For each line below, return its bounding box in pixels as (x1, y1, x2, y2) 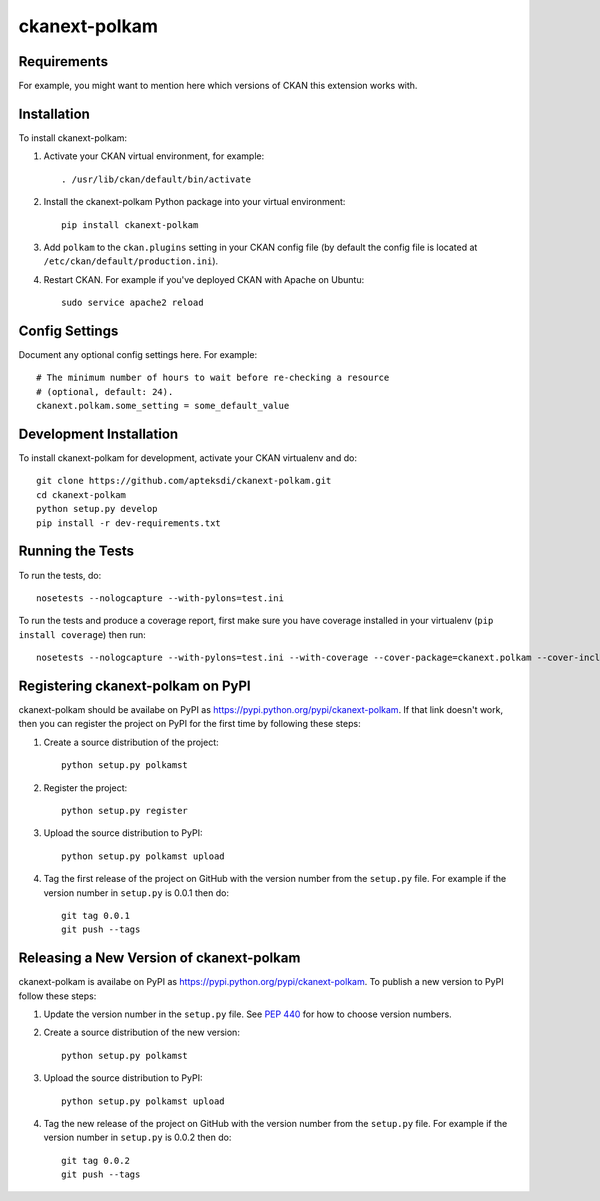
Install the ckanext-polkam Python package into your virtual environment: (43, 196, 346, 208)
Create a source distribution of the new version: (43, 1026, 240, 1039)
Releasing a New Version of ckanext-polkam (18, 950, 301, 967)
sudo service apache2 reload (61, 297, 204, 309)
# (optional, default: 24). (36, 386, 174, 397)
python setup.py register (61, 805, 189, 816)
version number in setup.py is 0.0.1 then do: (43, 886, 230, 899)
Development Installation (18, 425, 179, 442)
